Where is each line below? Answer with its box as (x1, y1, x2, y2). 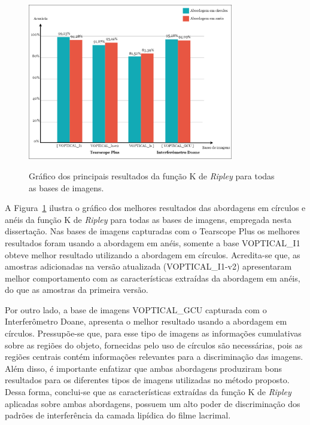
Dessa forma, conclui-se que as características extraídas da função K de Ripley (5, 386, 291, 398)
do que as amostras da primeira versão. (5, 283, 148, 296)
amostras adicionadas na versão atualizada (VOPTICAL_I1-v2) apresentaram (5, 260, 292, 273)
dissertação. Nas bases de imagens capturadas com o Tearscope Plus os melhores (5, 225, 300, 237)
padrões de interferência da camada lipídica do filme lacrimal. (5, 409, 231, 421)
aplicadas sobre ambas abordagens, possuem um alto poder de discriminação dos (5, 397, 300, 409)
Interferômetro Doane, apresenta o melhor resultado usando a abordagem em (5, 315, 287, 328)
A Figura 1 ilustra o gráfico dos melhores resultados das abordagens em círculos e (5, 201, 306, 214)
